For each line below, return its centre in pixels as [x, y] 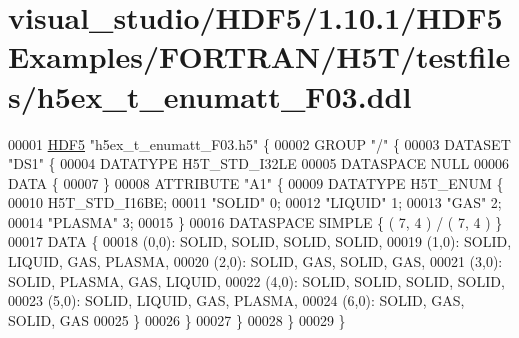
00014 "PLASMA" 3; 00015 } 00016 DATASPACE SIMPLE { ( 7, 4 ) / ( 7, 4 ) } [255, 221]
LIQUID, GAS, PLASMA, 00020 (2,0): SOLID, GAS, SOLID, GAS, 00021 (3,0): [255, 261]
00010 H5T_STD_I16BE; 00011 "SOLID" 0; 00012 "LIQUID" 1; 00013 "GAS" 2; [255, 202]
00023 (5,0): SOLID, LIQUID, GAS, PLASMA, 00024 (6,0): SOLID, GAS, [236, 300]
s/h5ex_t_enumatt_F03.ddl [210, 95]
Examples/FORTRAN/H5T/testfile [259, 56]
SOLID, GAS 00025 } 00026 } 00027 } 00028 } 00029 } [177, 319]
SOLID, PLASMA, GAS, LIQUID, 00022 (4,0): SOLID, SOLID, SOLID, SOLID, [256, 280]
